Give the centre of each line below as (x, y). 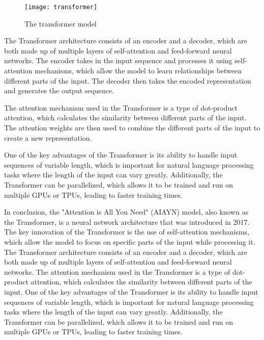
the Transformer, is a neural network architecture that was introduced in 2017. (127, 221)
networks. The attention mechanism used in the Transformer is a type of (117, 271)
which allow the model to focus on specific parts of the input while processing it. (130, 241)
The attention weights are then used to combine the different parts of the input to (132, 127)
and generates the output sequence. (59, 90)
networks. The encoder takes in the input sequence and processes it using (118, 60)
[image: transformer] (61, 7)
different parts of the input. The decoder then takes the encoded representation (128, 80)
